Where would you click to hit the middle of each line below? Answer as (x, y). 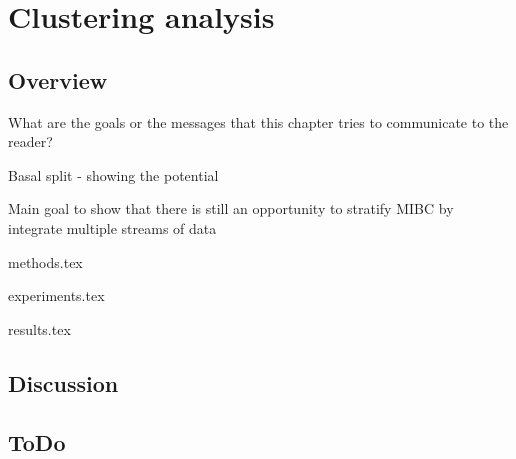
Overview (58, 79)
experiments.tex (56, 295)
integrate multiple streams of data (112, 227)
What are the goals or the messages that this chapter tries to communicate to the (258, 121)
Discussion (63, 382)
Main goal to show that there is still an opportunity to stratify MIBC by (231, 208)
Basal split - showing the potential (113, 174)
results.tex (39, 328)
